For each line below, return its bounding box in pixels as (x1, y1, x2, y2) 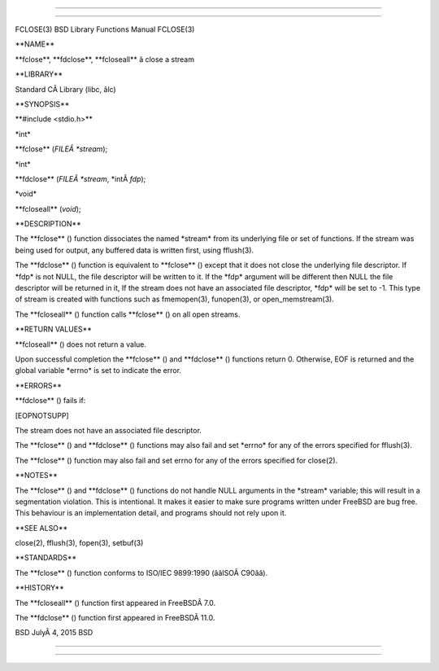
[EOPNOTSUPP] (15, 410, 69, 420)
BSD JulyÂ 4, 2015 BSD (15, 628, 93, 638)
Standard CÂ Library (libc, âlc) (15, 84, 117, 94)
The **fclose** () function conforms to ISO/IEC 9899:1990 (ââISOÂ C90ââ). (15, 568, 268, 577)
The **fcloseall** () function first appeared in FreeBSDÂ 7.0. (15, 598, 215, 607)
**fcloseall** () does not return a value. (15, 339, 146, 349)
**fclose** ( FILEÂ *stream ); (15, 144, 108, 154)
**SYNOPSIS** (15, 99, 70, 109)
